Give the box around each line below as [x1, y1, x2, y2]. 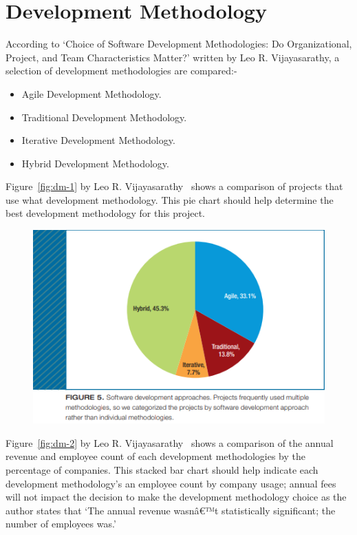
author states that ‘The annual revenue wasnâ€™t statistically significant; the [6, 503, 336, 517]
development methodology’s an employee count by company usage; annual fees [6, 476, 336, 490]
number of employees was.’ [6, 516, 116, 531]
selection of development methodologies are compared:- [6, 63, 237, 78]
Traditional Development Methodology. [21, 109, 187, 124]
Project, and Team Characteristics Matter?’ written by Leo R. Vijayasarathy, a [6, 50, 340, 64]
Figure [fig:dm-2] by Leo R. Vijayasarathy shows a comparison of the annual [6, 435, 334, 450]
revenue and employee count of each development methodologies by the [6, 449, 306, 463]
